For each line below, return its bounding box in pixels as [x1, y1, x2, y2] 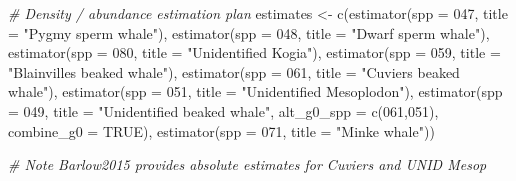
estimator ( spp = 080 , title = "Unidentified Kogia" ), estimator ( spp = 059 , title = [8, 42, 501, 63]
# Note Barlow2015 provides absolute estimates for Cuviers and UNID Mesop [8, 154, 487, 175]
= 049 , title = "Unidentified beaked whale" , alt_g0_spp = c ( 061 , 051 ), [8, 100, 439, 121]
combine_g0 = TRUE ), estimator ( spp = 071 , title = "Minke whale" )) [8, 120, 435, 141]
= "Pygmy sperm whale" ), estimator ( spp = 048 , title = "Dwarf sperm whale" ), [8, 22, 490, 43]
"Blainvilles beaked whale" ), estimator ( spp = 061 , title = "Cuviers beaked [8, 61, 460, 82]
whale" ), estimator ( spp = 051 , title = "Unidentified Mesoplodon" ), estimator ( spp [8, 81, 503, 102]
